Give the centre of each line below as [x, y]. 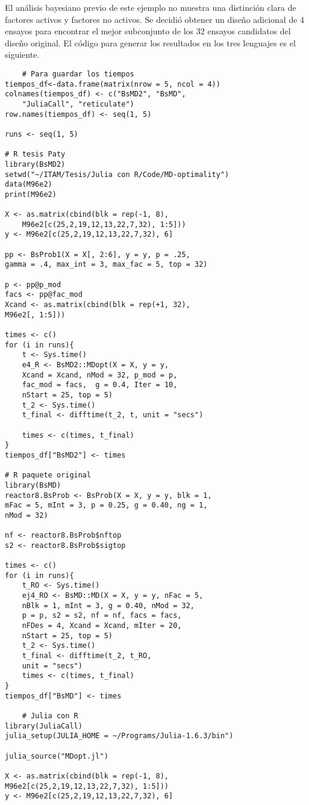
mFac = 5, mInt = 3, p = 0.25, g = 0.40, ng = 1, [106, 505]
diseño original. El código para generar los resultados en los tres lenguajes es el [150, 42]
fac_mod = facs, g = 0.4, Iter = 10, [100, 385]
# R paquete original [48, 475]
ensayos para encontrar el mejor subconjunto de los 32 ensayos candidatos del [148, 31]
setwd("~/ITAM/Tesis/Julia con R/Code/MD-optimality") [117, 174]
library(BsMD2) [35, 164]
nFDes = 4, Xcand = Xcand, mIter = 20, [102, 626]
